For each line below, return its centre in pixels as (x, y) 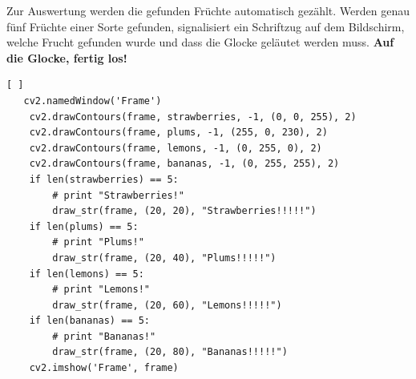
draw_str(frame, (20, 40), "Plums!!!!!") (164, 258)
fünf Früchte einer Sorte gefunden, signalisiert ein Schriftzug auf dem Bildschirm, (206, 26)
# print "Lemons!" (101, 290)
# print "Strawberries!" (118, 195)
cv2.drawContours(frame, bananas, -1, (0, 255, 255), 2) (184, 164)
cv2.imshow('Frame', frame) (104, 368)
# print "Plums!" (98, 242)
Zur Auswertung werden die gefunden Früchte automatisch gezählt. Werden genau (208, 10)
